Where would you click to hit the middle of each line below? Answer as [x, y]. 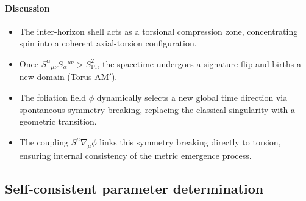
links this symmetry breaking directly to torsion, [190, 141]
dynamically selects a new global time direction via [192, 97]
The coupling [44, 141]
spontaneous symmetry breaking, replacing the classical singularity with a [157, 109]
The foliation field [53, 97]
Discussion [27, 8]
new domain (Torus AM [64, 77]
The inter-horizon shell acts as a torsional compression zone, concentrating [158, 31]
